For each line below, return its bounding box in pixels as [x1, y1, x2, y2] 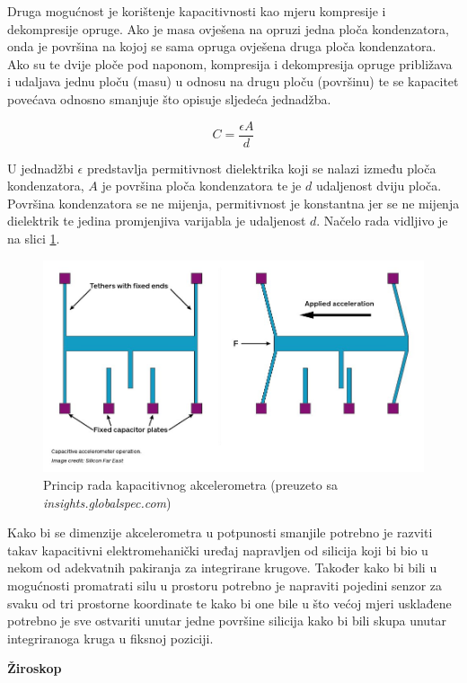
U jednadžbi [7, 158, 74, 177]
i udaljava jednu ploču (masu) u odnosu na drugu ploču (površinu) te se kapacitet [7, 72, 459, 91]
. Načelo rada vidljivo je [316, 211, 448, 230]
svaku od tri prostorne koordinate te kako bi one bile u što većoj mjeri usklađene [7, 593, 452, 612]
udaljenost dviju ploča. [315, 176, 442, 195]
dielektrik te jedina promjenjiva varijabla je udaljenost [7, 211, 306, 230]
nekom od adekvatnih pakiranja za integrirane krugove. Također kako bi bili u [7, 558, 437, 577]
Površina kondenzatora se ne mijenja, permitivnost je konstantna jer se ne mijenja [7, 193, 460, 212]
